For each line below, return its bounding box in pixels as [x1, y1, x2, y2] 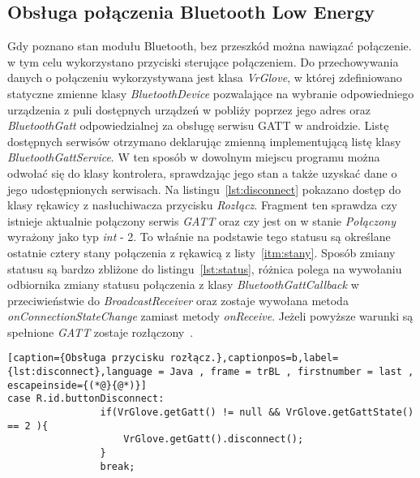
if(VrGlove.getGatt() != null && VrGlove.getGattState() [100, 407, 414, 419]
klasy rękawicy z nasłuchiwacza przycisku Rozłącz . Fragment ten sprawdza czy [7, 196, 397, 213]
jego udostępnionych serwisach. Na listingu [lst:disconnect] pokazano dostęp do [7, 180, 401, 197]
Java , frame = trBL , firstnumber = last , [169, 366, 414, 378]
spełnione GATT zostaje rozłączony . [7, 323, 194, 340]
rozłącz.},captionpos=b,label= [169, 352, 339, 364]
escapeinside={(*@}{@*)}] [7, 379, 147, 391]
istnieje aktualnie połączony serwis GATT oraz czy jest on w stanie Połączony [7, 212, 396, 229]
